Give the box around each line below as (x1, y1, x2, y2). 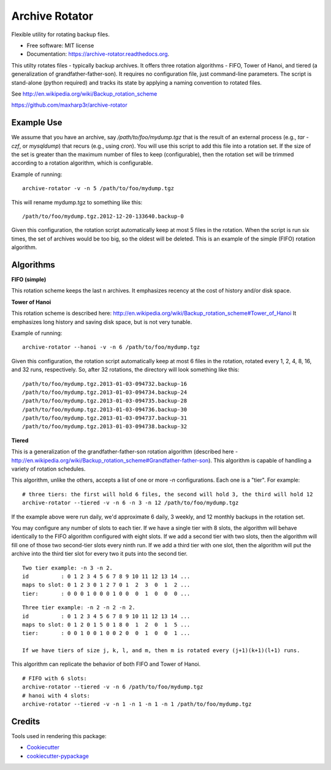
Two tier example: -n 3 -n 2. (22, 564, 113, 571)
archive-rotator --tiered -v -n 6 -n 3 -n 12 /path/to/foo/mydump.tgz (22, 499, 239, 506)
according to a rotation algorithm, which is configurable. (11, 160, 153, 167)
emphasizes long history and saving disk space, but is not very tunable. (11, 318, 192, 325)
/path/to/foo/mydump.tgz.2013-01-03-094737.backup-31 (22, 415, 187, 422)
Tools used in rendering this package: (11, 732, 107, 739)
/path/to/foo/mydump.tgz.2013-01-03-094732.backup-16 (22, 380, 187, 387)
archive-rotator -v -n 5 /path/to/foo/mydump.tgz (22, 185, 175, 192)
